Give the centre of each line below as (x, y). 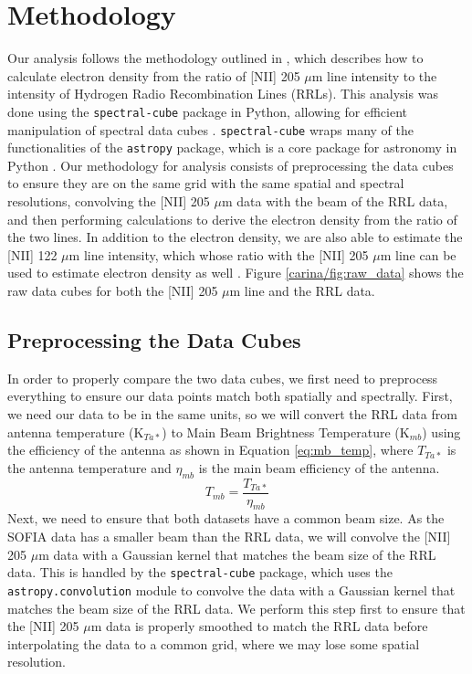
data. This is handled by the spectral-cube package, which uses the (200, 572)
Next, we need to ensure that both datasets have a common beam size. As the (226, 518)
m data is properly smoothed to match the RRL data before (259, 626)
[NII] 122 (32, 254)
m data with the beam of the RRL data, (335, 201)
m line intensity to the (374, 75)
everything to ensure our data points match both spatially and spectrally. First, (230, 396)
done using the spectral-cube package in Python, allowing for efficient (207, 111)
